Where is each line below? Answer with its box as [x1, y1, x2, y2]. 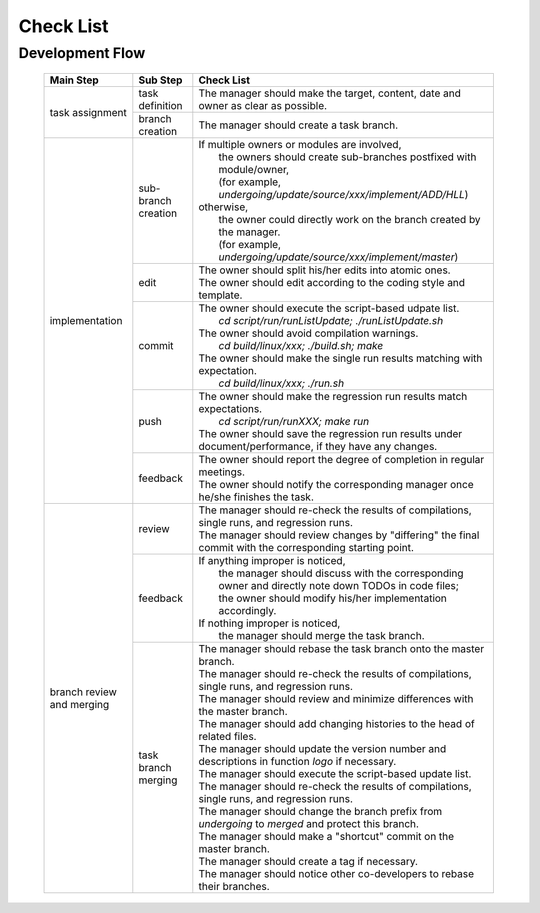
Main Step [49, 73, 99, 87]
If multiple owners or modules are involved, [198, 138, 402, 152]
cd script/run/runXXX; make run [218, 415, 370, 429]
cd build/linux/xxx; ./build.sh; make [218, 339, 384, 353]
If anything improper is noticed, [198, 554, 346, 568]
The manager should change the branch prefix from [198, 805, 443, 819]
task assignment [49, 105, 127, 119]
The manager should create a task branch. [198, 118, 399, 132]
